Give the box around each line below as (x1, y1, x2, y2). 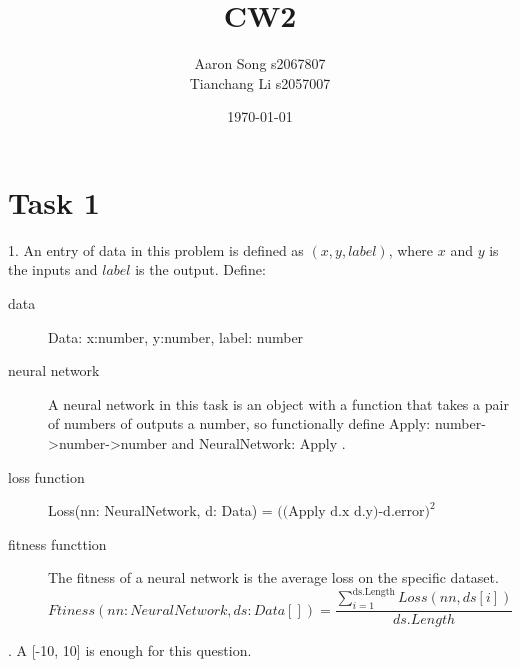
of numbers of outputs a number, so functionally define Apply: (48, 413, 431, 434)
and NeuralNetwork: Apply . (171, 433, 346, 453)
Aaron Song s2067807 (194, 53, 326, 74)
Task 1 (8, 181, 100, 222)
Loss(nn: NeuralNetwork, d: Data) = (48, 500, 273, 521)
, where (388, 239, 434, 260)
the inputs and (8, 259, 98, 280)
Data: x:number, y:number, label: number (48, 326, 304, 347)
